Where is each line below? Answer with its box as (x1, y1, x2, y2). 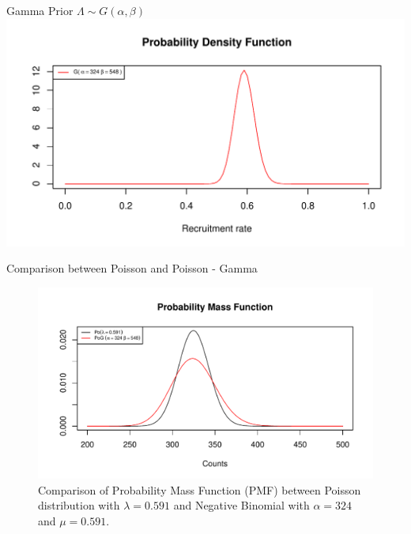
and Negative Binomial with (173, 497, 310, 513)
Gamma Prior (6, 2, 74, 18)
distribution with (38, 497, 120, 513)
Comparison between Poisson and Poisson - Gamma (6, 260, 258, 276)
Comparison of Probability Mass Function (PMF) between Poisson (38, 481, 361, 498)
